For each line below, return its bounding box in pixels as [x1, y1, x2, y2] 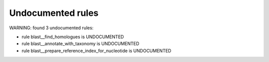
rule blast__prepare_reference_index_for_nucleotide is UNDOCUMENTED [21, 48, 171, 54]
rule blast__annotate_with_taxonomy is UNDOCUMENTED [21, 41, 139, 47]
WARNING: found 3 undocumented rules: [9, 25, 94, 31]
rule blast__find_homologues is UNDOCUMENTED [21, 34, 124, 40]
